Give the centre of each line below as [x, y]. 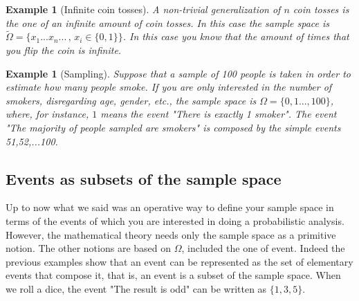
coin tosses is [321, 9]
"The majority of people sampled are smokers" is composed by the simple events [173, 127]
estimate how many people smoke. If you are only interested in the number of [169, 87]
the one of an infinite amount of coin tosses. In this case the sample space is [168, 22]
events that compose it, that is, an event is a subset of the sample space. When [173, 275]
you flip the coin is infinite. [64, 50]
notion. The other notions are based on [89, 248]
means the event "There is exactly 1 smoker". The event [219, 114]
